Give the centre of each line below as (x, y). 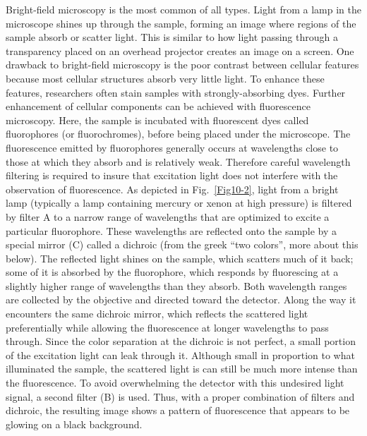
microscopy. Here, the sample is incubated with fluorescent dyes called (157, 120)
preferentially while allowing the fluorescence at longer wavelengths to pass (167, 327)
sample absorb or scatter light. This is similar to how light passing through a (172, 37)
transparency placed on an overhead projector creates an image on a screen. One (180, 50)
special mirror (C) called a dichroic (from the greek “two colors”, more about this (182, 244)
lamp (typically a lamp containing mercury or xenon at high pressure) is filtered (179, 203)
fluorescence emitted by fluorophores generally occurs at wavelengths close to (172, 147)
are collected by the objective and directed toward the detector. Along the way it (181, 299)
